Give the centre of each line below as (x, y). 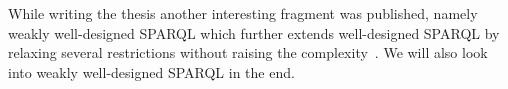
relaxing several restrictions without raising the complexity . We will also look (248, 52)
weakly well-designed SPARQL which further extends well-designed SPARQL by (254, 32)
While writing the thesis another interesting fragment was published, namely (243, 13)
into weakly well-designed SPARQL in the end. (151, 71)
